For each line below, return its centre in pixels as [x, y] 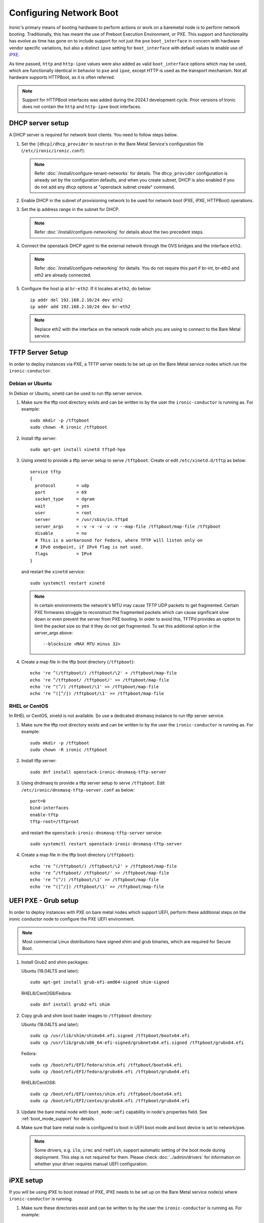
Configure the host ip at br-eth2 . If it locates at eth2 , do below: [86, 289]
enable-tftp [44, 815]
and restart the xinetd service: [53, 572]
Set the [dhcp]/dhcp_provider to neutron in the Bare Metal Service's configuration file [112, 144]
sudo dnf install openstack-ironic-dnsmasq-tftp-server [98, 772]
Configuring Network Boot [64, 13]
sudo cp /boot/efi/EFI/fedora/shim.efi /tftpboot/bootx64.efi [106, 1065]
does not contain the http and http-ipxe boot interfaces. [82, 107]
